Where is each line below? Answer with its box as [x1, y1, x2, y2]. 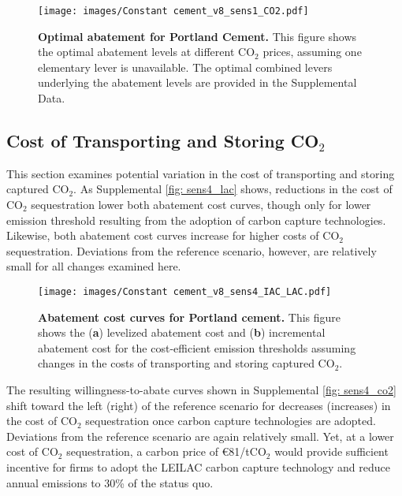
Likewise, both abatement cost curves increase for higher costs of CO [6, 227, 340, 244]
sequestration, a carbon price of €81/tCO [66, 443, 266, 460]
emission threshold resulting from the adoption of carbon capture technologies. [6, 211, 386, 228]
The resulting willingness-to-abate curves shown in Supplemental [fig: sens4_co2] [6, 382, 396, 398]
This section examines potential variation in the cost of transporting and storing [6, 165, 395, 181]
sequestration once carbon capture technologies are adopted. [85, 412, 376, 429]
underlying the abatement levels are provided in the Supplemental [38, 74, 357, 91]
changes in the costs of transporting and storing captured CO [38, 355, 335, 371]
